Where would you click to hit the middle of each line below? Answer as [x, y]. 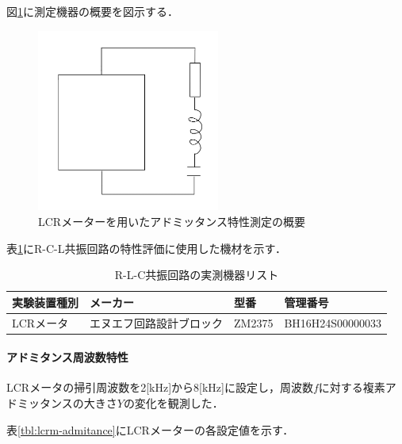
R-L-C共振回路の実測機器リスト [197, 275]
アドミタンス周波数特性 [67, 357]
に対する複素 [352, 387]
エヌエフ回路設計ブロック [156, 322]
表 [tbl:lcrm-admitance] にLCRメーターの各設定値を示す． [150, 429]
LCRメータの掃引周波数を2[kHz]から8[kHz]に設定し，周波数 [160, 387]
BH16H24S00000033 [333, 322]
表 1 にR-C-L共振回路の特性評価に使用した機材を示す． [146, 248]
